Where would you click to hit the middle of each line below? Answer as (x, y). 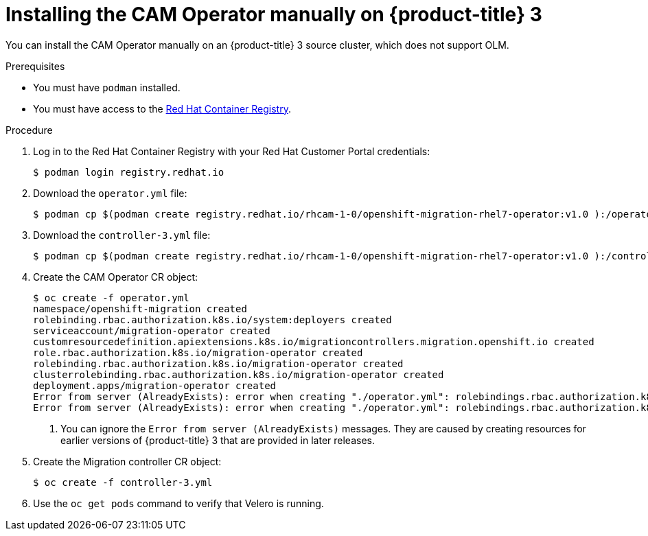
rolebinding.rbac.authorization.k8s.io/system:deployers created (212, 319)
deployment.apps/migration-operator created (155, 385)
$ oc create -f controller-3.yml (123, 482)
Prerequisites (35, 66)
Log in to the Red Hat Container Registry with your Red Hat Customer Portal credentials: (232, 151)
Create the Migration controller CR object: (127, 461)
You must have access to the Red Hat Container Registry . (162, 108)
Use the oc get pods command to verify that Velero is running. (178, 503)
